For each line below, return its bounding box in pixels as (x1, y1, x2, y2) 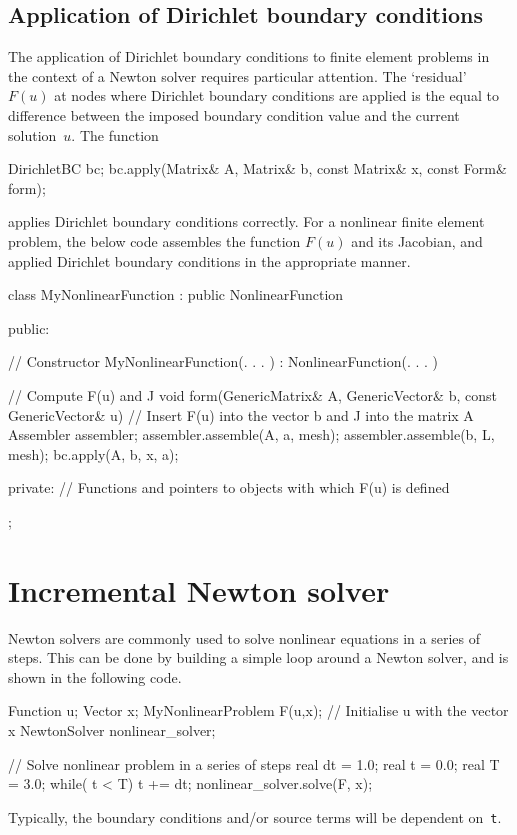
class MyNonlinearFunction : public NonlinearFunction (8, 284, 344, 305)
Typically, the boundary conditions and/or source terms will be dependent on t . (8, 806, 502, 827)
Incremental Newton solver (8, 569, 390, 610)
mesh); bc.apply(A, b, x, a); (8, 443, 179, 464)
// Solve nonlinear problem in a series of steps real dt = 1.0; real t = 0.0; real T (8, 753, 500, 774)
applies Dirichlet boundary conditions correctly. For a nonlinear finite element (8, 211, 485, 232)
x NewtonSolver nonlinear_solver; (8, 719, 216, 740)
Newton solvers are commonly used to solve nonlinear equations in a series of (8, 627, 480, 648)
